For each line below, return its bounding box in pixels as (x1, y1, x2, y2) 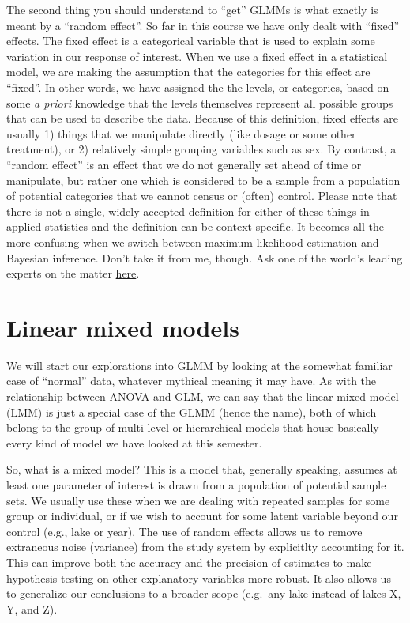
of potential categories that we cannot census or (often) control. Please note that (6, 187, 397, 204)
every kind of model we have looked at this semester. (6, 434, 262, 451)
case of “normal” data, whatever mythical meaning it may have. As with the (6, 372, 377, 389)
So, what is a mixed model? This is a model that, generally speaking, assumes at (6, 461, 397, 478)
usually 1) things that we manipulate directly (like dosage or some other (6, 125, 356, 142)
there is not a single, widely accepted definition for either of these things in (6, 202, 370, 219)
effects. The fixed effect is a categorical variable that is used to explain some (6, 32, 375, 49)
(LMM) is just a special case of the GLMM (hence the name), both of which (6, 403, 377, 420)
